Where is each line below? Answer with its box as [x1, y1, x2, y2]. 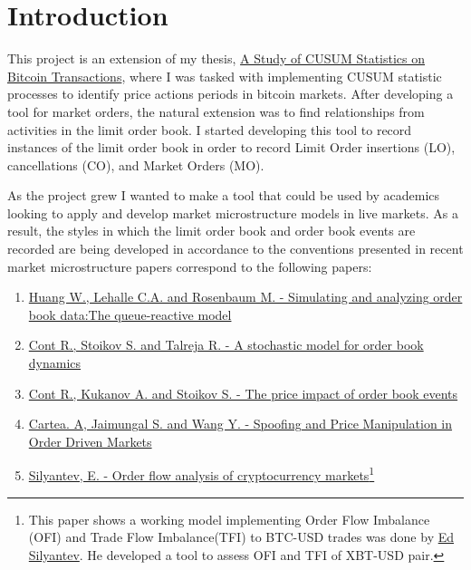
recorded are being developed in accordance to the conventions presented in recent [7, 239, 464, 258]
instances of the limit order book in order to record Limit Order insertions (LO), [7, 138, 456, 157]
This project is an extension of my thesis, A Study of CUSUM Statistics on [7, 49, 426, 68]
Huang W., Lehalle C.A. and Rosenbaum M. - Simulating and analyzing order [28, 287, 463, 306]
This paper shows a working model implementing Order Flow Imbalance [28, 509, 430, 528]
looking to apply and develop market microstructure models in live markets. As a [7, 203, 458, 222]
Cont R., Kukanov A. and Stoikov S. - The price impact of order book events [28, 383, 458, 402]
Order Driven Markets [28, 431, 152, 450]
